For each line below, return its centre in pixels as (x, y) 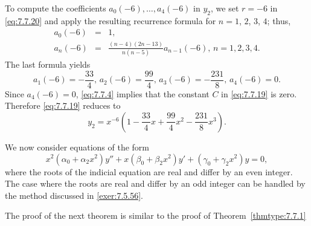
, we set (225, 8)
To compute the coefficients (56, 8)
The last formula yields (48, 64)
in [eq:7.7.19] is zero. (259, 93)
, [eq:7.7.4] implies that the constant (143, 93)
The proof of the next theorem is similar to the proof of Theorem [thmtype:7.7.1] (155, 215)
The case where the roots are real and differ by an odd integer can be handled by (155, 183)
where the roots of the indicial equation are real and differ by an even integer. (149, 171)
